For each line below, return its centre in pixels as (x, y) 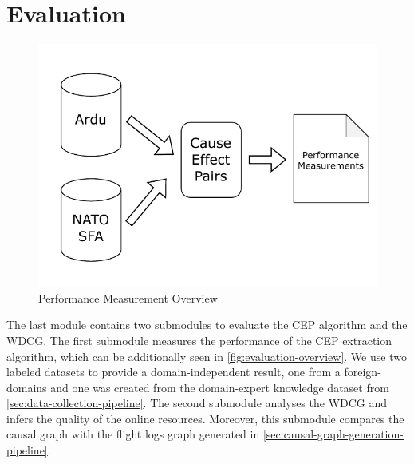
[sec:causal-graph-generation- (333, 434)
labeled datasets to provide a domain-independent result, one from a (173, 372)
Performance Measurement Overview (128, 297)
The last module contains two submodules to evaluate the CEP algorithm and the (207, 325)
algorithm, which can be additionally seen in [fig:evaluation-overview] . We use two (207, 356)
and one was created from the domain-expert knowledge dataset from (220, 387)
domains (27, 387)
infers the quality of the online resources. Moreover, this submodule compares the (205, 418)
